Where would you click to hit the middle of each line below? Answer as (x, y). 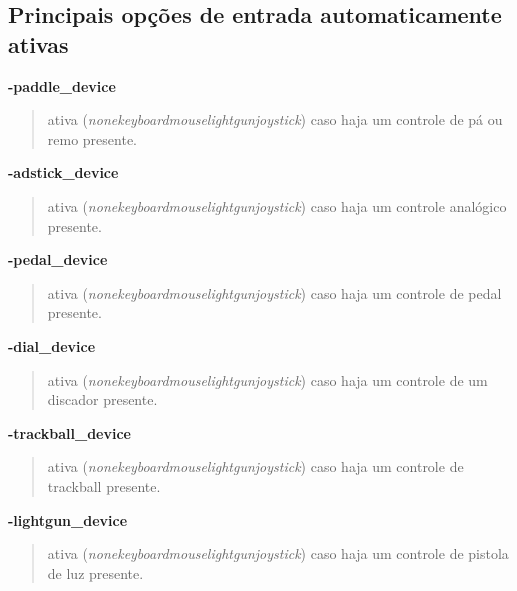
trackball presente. (104, 485)
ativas (38, 43)
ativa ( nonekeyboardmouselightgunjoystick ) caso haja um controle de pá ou (275, 119)
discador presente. (102, 399)
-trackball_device (69, 432)
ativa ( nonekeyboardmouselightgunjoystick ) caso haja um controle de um (267, 379)
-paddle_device (62, 85)
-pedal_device (58, 259)
